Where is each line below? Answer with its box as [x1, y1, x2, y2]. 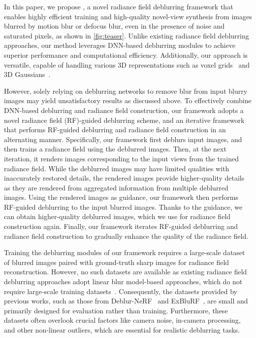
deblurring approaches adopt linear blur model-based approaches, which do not [4, 276, 243, 287]
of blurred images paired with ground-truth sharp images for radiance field [4, 257, 229, 267]
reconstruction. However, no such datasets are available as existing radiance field [4, 266, 247, 277]
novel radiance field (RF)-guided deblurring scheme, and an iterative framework [4, 114, 245, 125]
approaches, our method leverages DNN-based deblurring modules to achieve [4, 40, 236, 50]
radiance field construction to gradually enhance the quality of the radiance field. [4, 230, 249, 241]
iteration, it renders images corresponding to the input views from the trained [4, 153, 239, 163]
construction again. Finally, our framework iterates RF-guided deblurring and [4, 221, 238, 231]
